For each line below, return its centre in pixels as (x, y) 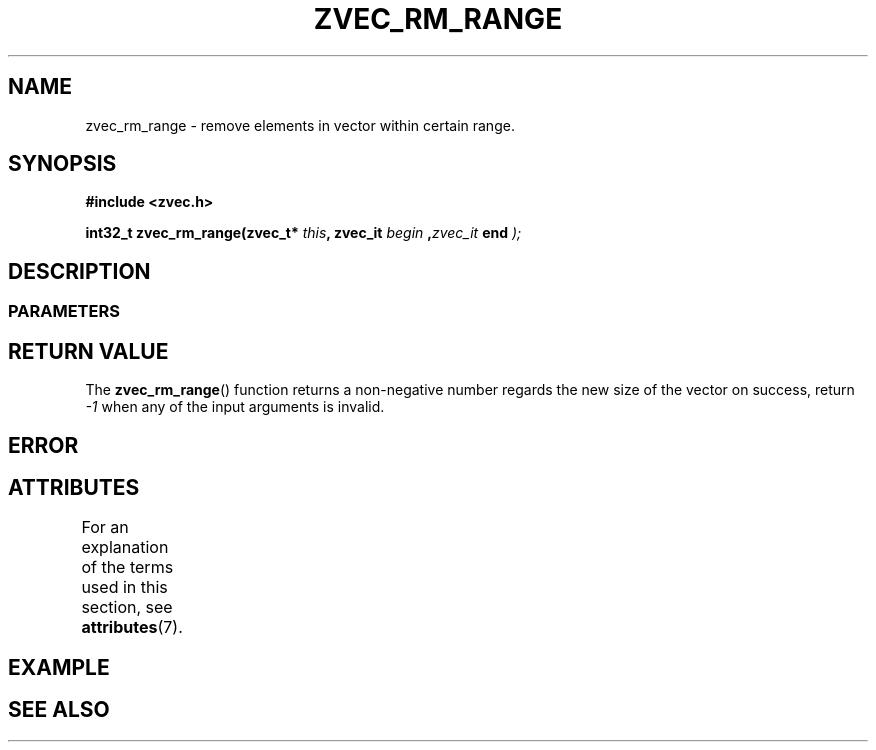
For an (105, 527)
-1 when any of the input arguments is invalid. (235, 407)
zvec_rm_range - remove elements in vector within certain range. (300, 125)
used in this (124, 587)
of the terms (127, 567)
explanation (125, 547)
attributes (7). (132, 627)
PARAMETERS (64, 311)
